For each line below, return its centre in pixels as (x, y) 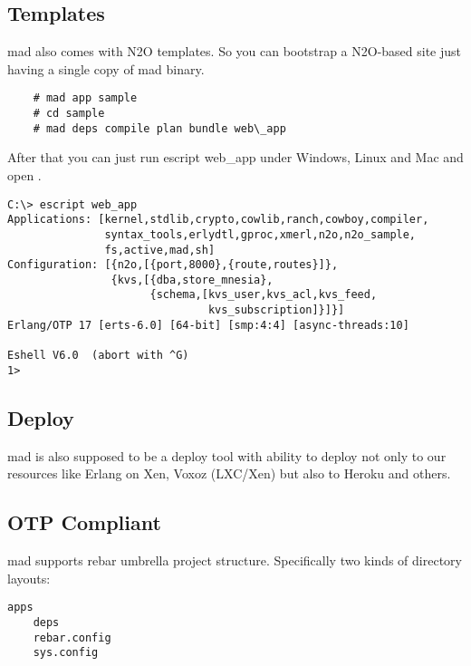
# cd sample (69, 114)
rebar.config (72, 637)
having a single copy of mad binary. (106, 68)
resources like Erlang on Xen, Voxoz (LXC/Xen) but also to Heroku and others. (229, 473)
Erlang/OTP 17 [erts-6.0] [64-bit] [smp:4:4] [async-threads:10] (208, 325)
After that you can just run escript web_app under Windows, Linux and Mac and (235, 157)
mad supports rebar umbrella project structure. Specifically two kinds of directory (235, 560)
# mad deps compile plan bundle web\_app (159, 128)
